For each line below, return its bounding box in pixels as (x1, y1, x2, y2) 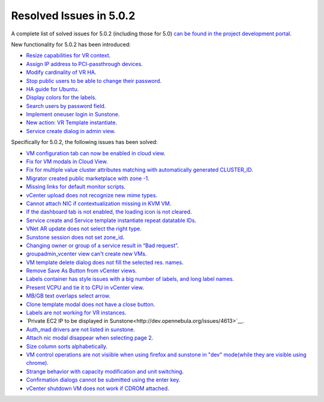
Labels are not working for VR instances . (26, 309, 127, 316)
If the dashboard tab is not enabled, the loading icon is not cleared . (26, 208, 192, 215)
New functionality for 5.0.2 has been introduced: (11, 41, 131, 48)
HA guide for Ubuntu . (26, 85, 79, 92)
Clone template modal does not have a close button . (26, 301, 155, 308)
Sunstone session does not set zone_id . (26, 233, 125, 241)
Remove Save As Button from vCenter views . (26, 267, 137, 274)
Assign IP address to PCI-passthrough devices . (26, 60, 143, 67)
